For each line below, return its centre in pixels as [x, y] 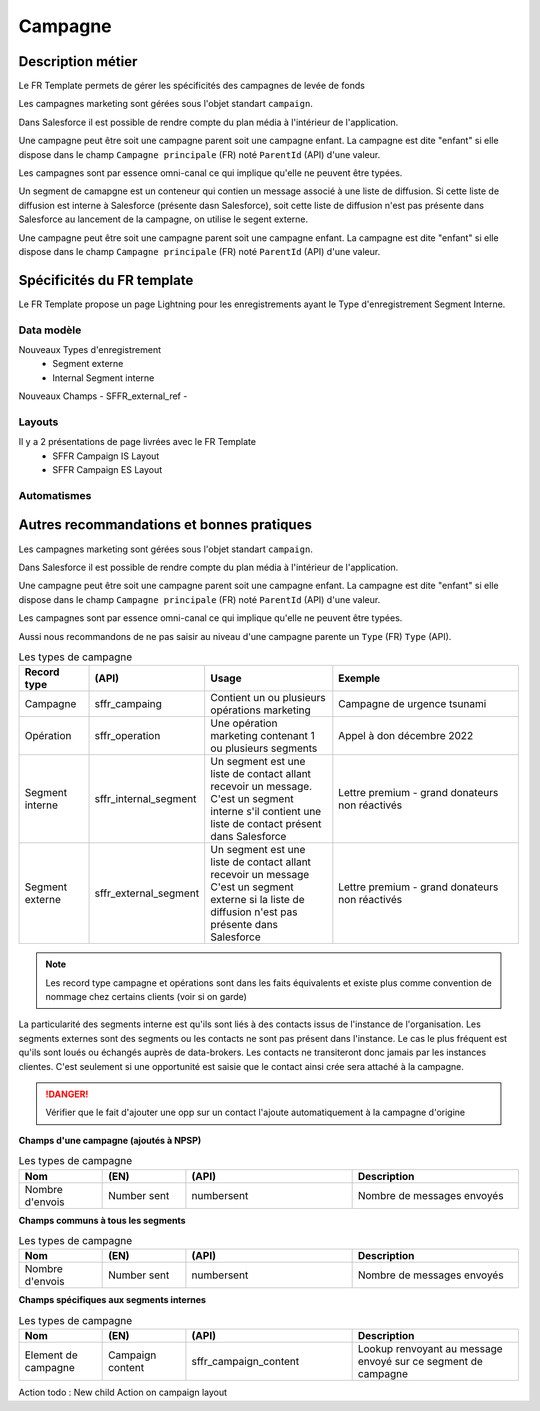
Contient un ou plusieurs [268, 698]
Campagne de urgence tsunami [412, 704]
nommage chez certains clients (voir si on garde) [146, 997]
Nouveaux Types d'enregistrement [90, 350]
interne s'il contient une [266, 812]
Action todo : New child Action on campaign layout [123, 1392]
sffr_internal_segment [145, 799]
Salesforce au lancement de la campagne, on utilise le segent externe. [163, 219]
